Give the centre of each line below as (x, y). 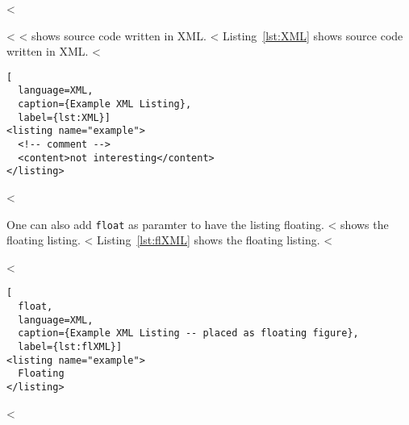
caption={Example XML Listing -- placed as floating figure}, (188, 333)
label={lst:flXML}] (70, 347)
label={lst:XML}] (64, 117)
